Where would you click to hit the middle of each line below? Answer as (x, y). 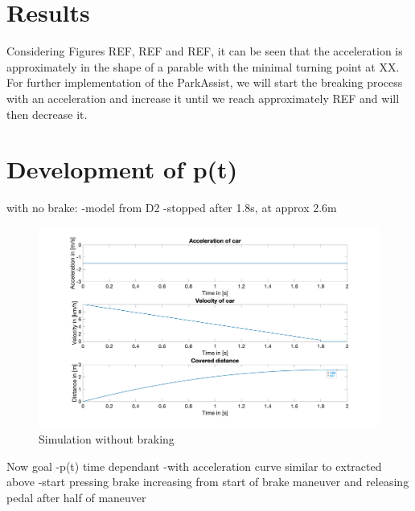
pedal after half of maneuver (76, 497)
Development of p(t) (122, 169)
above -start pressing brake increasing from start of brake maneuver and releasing (208, 482)
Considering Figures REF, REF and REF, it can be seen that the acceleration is (205, 51)
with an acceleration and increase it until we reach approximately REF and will (203, 98)
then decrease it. (47, 114)
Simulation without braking (107, 439)
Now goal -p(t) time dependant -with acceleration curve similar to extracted (194, 466)
